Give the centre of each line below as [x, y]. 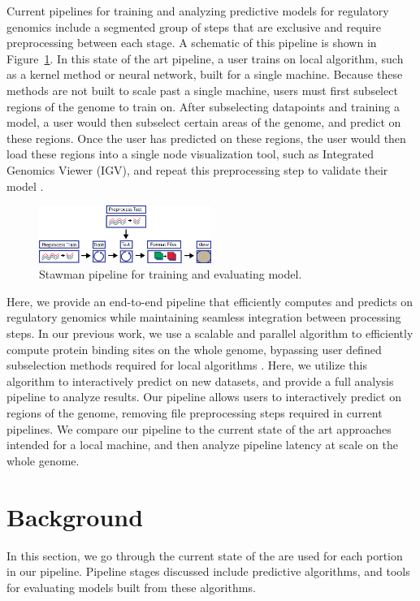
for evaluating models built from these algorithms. [131, 587]
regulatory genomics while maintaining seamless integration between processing [204, 317]
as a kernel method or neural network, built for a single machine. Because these [205, 74]
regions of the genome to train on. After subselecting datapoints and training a [203, 106]
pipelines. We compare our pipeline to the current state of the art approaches [199, 428]
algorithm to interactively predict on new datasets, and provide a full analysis [200, 380]
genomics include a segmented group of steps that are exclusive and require [194, 26]
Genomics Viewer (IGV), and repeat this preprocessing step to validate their [197, 169]
